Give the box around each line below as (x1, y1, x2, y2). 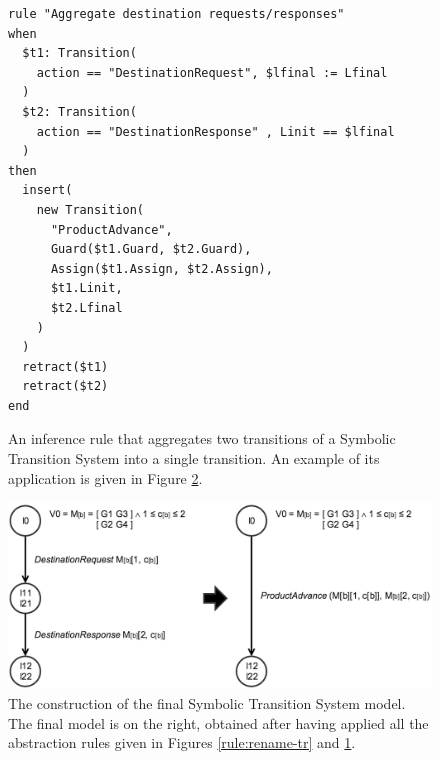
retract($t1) (22, 359, 109, 374)
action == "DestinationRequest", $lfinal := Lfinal (36, 65, 388, 80)
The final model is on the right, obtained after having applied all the (8, 712, 429, 733)
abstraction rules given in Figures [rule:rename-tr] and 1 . (8, 732, 356, 753)
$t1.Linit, (50, 281, 123, 296)
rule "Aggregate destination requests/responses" (8, 7, 345, 21)
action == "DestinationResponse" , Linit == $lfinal (36, 124, 395, 139)
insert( (22, 183, 73, 198)
